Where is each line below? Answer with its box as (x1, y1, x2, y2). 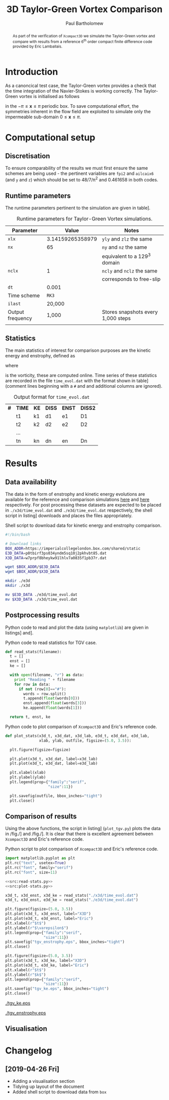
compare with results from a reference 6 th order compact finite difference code (12, 38, 152, 44)
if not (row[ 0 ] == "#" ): (18, 686, 66, 692)
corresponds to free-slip (102, 276, 161, 283)
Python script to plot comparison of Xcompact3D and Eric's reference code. (5, 846, 158, 852)
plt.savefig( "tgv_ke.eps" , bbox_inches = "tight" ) (5, 986, 109, 991)
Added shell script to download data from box (12, 1089, 107, 1095)
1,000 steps (102, 315, 131, 322)
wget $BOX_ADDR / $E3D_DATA (5, 565, 59, 570)
